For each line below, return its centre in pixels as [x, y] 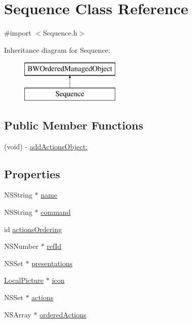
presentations [52, 263]
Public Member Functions [74, 125]
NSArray [18, 314]
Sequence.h [60, 33]
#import [18, 33]
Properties [32, 173]
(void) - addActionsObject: [46, 146]
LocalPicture [24, 280]
